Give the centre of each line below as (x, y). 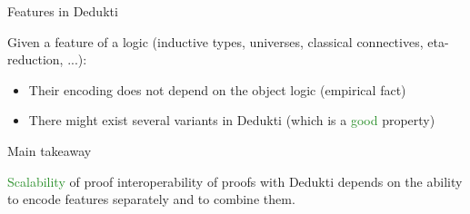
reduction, (35, 59)
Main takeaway (50, 150)
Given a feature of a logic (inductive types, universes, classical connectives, (215, 41)
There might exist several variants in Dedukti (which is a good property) (232, 120)
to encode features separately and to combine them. (151, 199)
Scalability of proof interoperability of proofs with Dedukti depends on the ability (235, 181)
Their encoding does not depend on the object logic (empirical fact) (217, 89)
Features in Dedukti (63, 11)
